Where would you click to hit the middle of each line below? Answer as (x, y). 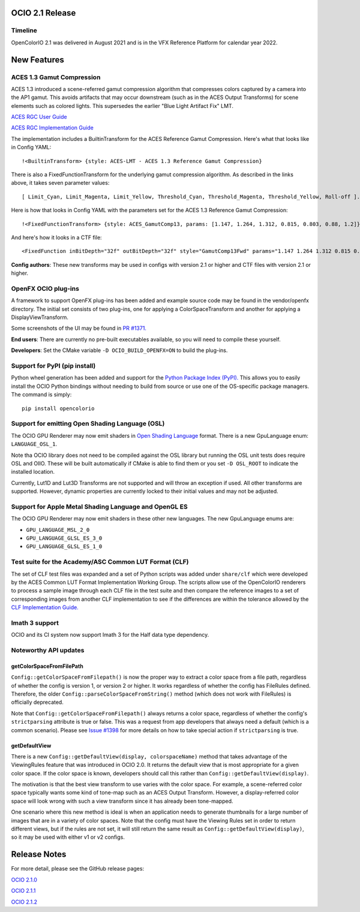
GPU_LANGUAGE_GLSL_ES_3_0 (64, 538)
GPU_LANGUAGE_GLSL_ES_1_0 (64, 547)
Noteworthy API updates (48, 650)
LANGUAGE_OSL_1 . (34, 444)
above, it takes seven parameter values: (60, 183)
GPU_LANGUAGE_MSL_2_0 (58, 530)
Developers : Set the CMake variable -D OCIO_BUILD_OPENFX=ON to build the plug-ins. (119, 350)
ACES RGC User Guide (39, 117)
